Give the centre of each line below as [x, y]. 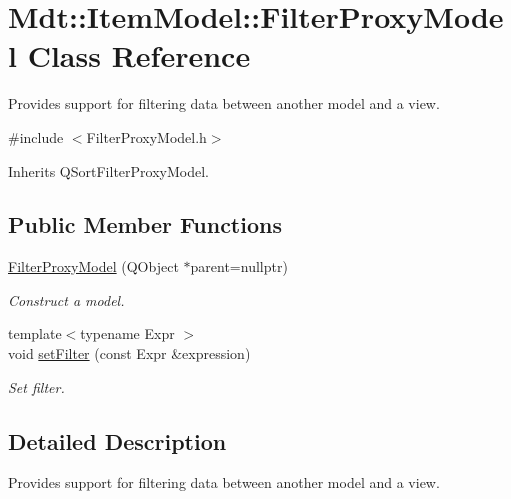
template [35, 333]
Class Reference [139, 55]
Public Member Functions [145, 224]
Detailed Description [117, 440]
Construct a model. [66, 299]
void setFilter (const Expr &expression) [129, 353]
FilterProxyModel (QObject [93, 266]
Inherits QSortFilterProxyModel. [108, 170]
